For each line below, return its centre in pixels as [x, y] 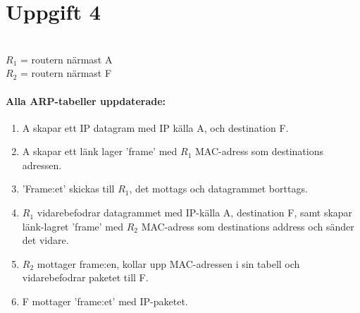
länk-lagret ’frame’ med [73, 226]
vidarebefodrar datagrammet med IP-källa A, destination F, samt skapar [195, 213]
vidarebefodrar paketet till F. [85, 277]
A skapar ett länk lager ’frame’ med [100, 151]
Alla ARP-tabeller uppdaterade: [86, 100]
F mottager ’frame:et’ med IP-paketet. [105, 301]
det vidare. [45, 240]
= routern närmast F [66, 73]
